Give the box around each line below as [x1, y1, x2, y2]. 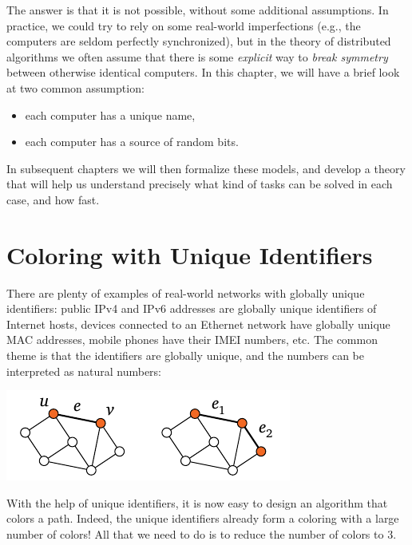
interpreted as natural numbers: [6, 362, 161, 379]
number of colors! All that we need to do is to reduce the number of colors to [6, 526, 384, 542]
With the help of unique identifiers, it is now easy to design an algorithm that [6, 494, 388, 511]
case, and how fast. [6, 191, 100, 207]
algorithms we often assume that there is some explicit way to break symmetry [6, 48, 388, 65]
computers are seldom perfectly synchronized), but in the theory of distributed [6, 33, 391, 49]
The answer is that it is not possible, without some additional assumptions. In [6, 2, 389, 18]
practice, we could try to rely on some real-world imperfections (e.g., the [6, 17, 361, 34]
